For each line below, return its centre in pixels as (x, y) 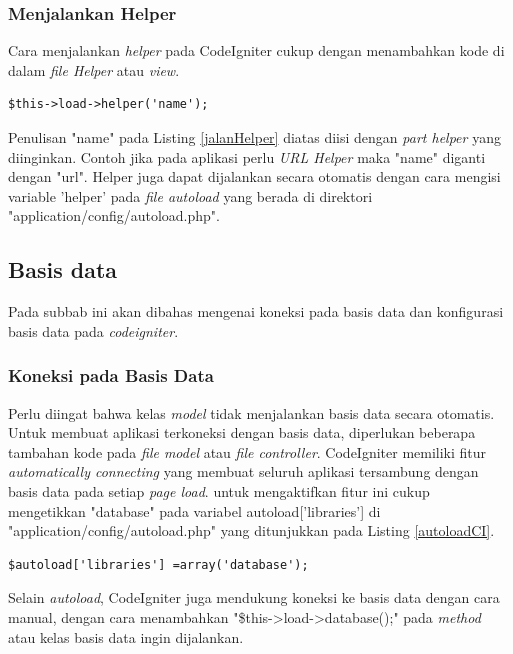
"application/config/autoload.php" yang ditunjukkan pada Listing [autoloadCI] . (251, 530)
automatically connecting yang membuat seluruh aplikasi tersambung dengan (243, 471)
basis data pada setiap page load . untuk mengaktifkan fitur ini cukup (219, 490)
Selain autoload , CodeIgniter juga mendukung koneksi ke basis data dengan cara (254, 597)
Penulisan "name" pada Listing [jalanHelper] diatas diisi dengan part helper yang (254, 137)
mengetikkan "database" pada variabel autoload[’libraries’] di (194, 510)
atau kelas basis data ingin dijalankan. (126, 636)
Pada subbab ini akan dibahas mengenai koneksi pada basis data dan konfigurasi (256, 311)
